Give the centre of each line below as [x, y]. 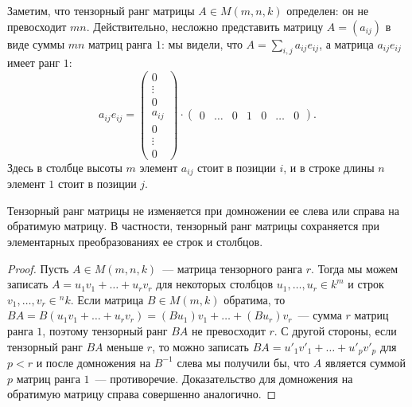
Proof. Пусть [38, 268]
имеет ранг [34, 63]
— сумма [320, 315]
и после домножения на [93, 362]
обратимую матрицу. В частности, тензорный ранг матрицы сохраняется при [194, 226]
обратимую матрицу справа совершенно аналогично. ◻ [142, 394]
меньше [125, 346]
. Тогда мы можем [355, 268]
